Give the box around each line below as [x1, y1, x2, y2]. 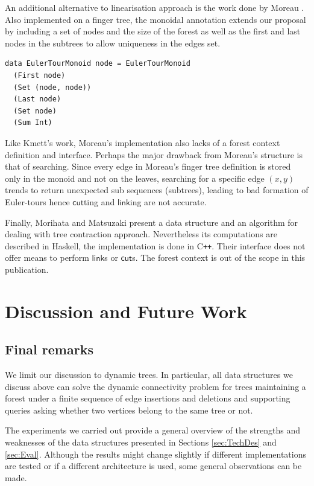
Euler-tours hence [5, 195, 70, 208]
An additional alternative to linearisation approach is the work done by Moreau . [5, 1, 304, 13]
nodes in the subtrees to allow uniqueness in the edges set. [5, 36, 221, 49]
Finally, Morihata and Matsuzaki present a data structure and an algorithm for [5, 216, 298, 228]
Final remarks [5, 340, 93, 359]
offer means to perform [5, 251, 89, 264]
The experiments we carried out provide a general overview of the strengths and [5, 424, 301, 436]
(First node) [13, 71, 66, 80]
